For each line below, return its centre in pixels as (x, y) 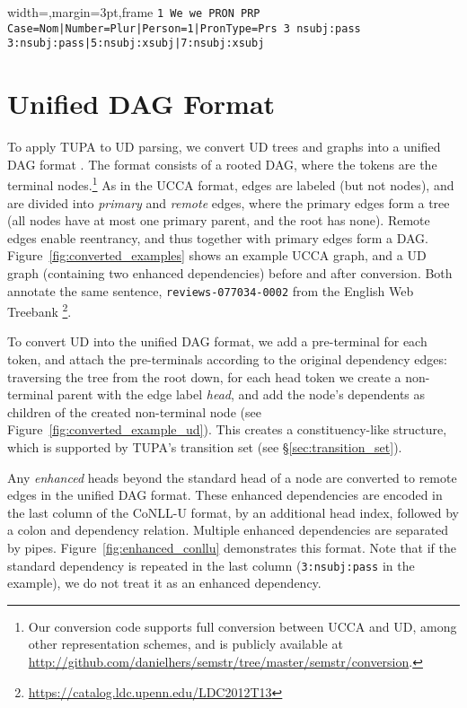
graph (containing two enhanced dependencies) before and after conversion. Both (230, 272)
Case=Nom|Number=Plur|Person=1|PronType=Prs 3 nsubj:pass (184, 28)
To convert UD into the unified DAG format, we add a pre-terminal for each (217, 341)
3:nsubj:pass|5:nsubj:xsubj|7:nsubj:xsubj (136, 44)
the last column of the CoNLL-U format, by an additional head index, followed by (233, 512)
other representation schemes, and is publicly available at (185, 644)
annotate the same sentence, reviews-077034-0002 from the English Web (211, 290)
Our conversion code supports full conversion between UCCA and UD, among (242, 626)
